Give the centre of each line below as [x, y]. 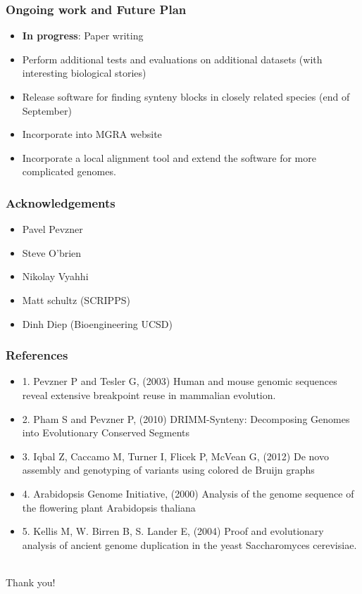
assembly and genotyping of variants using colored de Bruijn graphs [168, 470]
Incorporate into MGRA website [92, 134]
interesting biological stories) [84, 73]
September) [47, 110]
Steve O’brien [52, 252]
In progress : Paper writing [83, 36]
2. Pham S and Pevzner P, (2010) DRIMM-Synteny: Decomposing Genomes [186, 418]
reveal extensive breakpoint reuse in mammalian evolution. [149, 394]
